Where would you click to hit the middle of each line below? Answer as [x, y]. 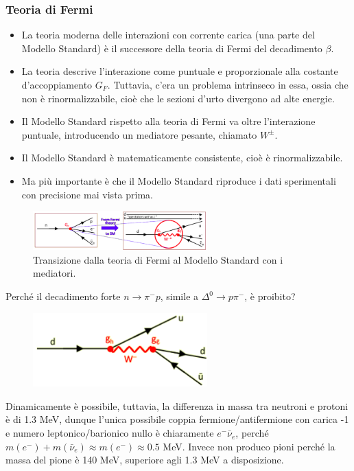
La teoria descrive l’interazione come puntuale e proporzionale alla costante [180, 71]
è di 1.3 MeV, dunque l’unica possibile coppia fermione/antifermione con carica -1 [177, 419]
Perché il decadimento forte [63, 296]
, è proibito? [270, 296]
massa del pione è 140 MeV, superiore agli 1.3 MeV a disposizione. [145, 460]
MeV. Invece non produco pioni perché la [249, 446]
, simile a [179, 296]
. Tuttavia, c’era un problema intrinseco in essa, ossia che [228, 84]
